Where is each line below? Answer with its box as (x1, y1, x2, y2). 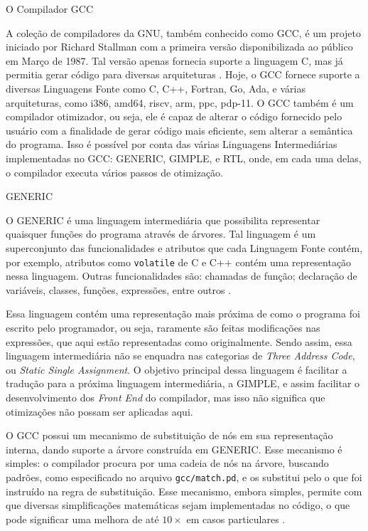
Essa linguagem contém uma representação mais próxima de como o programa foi (6, 306, 360, 321)
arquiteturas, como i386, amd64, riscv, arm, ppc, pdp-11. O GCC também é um (6, 95, 354, 110)
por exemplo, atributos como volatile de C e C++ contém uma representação (6, 254, 352, 269)
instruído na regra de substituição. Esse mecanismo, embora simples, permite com (6, 483, 362, 498)
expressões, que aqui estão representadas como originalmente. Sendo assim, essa (6, 334, 352, 349)
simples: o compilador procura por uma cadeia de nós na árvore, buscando (6, 456, 329, 470)
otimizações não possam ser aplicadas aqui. (6, 404, 193, 419)
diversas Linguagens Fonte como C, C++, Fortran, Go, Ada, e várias (6, 80, 305, 95)
